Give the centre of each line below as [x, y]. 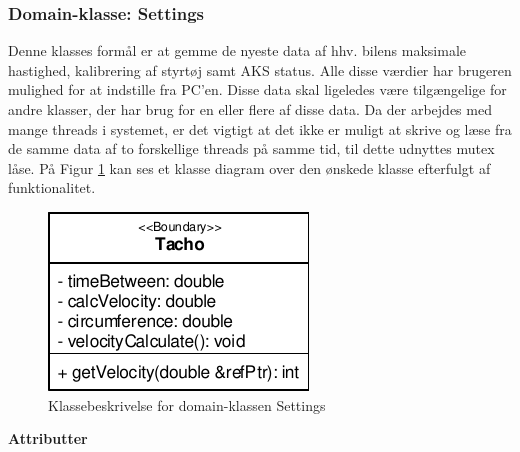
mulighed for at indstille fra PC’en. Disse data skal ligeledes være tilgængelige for [257, 89]
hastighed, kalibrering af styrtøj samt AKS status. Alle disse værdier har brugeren [260, 69]
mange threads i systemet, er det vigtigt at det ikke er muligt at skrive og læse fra [260, 128]
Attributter [48, 438]
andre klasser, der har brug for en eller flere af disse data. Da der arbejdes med [250, 109]
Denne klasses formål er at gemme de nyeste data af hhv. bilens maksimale [237, 50]
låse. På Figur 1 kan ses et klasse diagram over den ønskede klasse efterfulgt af [249, 167]
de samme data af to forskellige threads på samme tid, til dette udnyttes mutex [251, 148]
